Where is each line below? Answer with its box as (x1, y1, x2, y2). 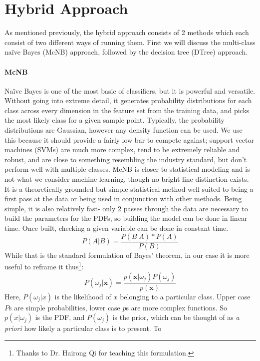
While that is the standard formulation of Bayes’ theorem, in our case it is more (4, 249, 250, 260)
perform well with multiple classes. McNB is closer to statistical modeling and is (4, 164, 250, 174)
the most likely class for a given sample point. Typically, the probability (4, 115, 225, 125)
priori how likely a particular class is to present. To (4, 323, 162, 333)
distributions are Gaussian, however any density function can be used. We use (4, 125, 243, 135)
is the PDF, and (35, 312, 85, 322)
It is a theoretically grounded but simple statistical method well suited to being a (4, 183, 254, 194)
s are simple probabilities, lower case (9, 302, 120, 312)
